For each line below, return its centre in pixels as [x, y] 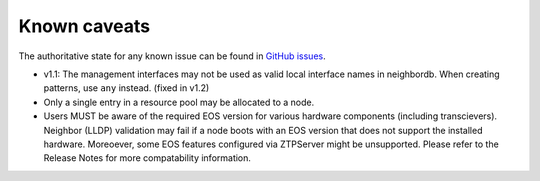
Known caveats [84, 26]
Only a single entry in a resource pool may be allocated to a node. [179, 102]
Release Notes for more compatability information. [147, 158]
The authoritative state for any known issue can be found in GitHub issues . [172, 56]
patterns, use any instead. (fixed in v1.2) [126, 88]
